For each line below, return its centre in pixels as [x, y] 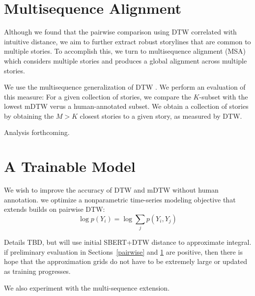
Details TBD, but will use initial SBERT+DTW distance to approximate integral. [128, 242]
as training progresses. [37, 271]
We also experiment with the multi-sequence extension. [87, 287]
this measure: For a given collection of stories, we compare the [98, 96]
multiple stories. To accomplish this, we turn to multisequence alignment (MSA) [125, 51]
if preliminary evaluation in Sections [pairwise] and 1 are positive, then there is [123, 251]
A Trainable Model [70, 166]
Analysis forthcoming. [37, 132]
